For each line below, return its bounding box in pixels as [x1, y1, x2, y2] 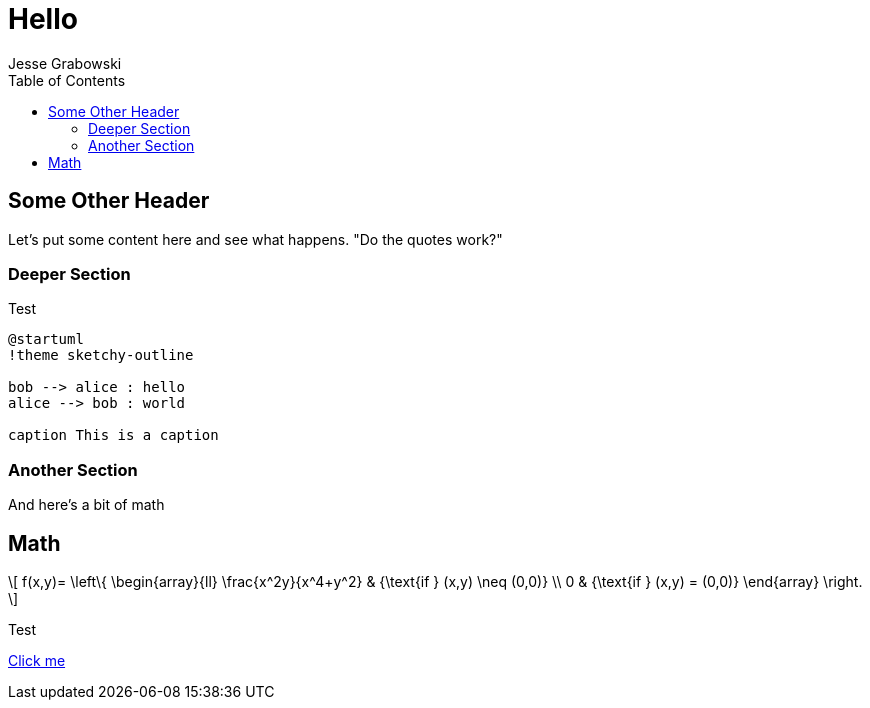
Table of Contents [8, 71, 126, 89]
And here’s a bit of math [8, 496, 165, 514]
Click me [8, 651, 66, 669]
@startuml [8, 331, 84, 348]
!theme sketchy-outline [8, 347, 194, 364]
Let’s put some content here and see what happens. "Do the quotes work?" [8, 230, 503, 248]
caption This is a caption [8, 427, 219, 444]
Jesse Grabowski [8, 54, 122, 72]
